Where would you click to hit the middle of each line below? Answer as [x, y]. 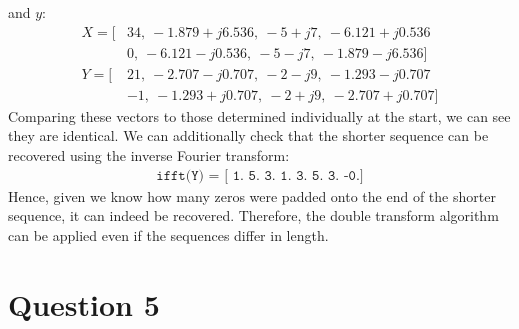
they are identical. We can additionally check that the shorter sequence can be [248, 135]
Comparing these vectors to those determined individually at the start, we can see [259, 115]
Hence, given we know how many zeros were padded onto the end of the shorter [252, 195]
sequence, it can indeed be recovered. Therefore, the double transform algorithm [253, 215]
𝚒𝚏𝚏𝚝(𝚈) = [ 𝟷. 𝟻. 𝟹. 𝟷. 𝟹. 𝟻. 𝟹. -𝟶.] [260, 175]
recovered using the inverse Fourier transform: [149, 154]
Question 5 [84, 303]
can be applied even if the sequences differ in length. [168, 234]
